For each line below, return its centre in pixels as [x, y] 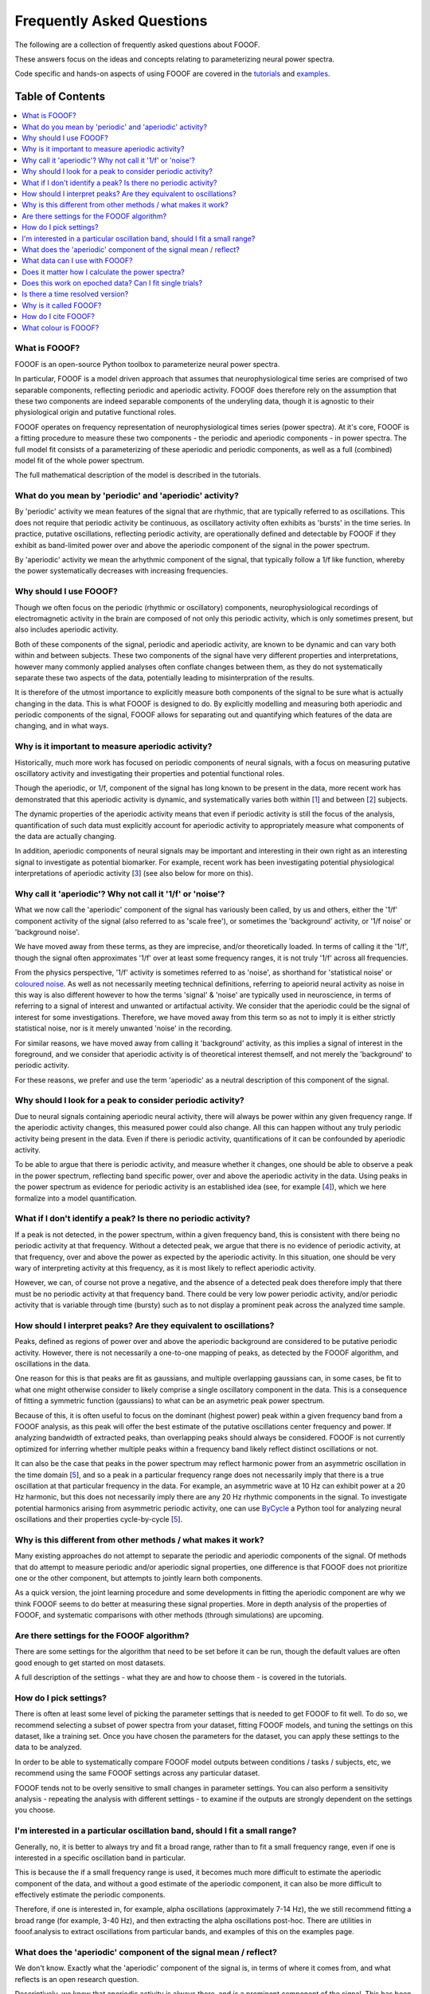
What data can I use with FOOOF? [77, 261]
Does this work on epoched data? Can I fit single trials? [112, 283]
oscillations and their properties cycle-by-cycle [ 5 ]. [99, 1519]
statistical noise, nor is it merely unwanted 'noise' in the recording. [123, 1028]
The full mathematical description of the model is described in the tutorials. [138, 475]
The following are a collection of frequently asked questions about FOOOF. [137, 45]
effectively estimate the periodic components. [90, 1895]
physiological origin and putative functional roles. [96, 412]
